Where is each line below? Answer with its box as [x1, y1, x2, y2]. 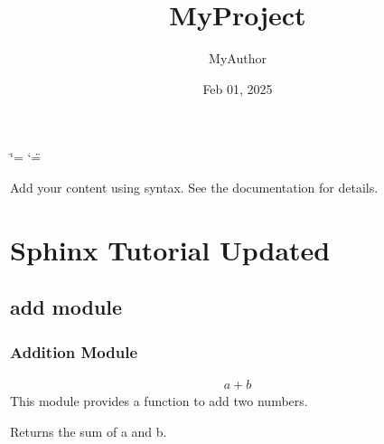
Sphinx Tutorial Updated [10, 231, 331, 268]
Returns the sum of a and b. [10, 421, 167, 440]
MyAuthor [209, 49, 267, 68]
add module [10, 293, 123, 321]
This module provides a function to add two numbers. [10, 391, 308, 410]
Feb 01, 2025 [202, 79, 273, 98]
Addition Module [10, 340, 138, 363]
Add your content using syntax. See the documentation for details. [10, 177, 379, 196]
